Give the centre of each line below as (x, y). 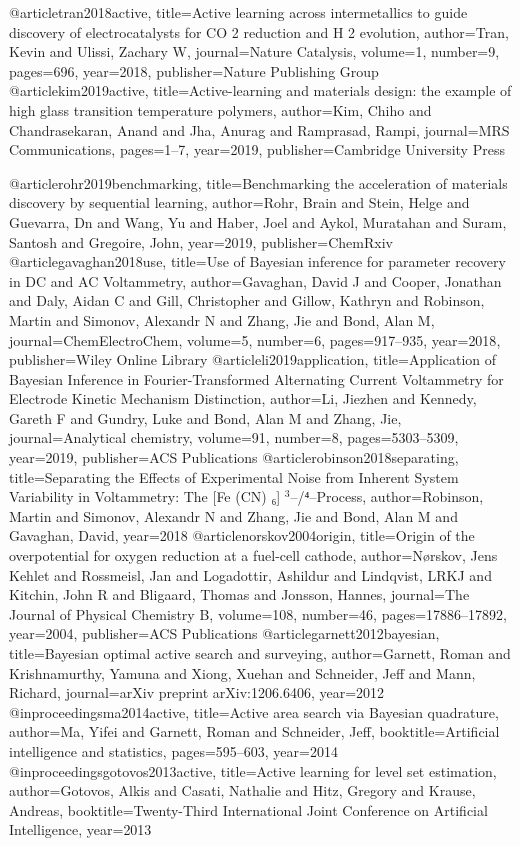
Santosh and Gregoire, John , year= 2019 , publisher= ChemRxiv (201, 241)
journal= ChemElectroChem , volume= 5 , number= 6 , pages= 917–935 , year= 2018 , (255, 339)
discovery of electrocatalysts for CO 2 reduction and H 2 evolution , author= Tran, (259, 31)
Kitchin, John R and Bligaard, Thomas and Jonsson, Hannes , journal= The (239, 594)
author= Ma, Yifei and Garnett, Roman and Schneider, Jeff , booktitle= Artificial (254, 731)
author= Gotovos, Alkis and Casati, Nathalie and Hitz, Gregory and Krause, (242, 790)
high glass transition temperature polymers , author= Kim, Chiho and (220, 109)
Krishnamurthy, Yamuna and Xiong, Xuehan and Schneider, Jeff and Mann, (242, 672)
